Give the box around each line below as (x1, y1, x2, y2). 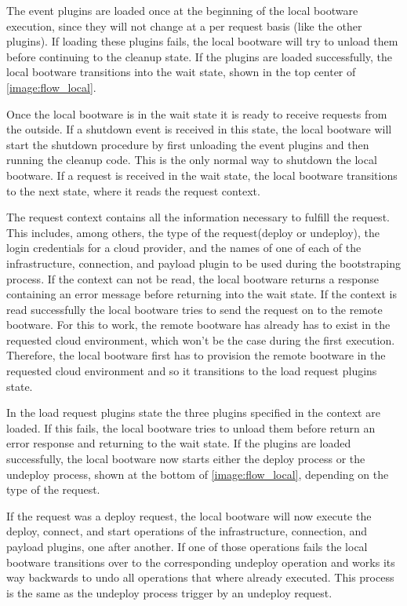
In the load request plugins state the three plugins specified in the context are (6, 404, 380, 421)
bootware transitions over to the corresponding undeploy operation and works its (6, 553, 395, 570)
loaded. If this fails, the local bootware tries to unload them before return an (6, 419, 376, 436)
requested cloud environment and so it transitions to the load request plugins (6, 363, 377, 379)
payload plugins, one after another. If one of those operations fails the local (6, 538, 368, 554)
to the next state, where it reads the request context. (6, 182, 260, 199)
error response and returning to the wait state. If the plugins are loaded (6, 435, 351, 451)
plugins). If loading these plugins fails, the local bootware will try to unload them (6, 33, 398, 49)
